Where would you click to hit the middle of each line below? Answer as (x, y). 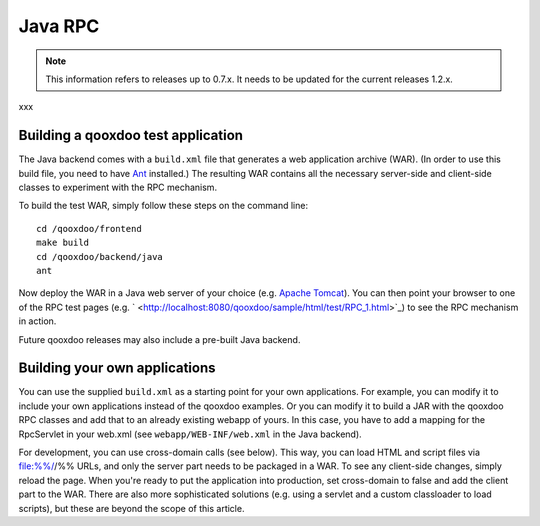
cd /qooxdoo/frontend (89, 228)
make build (63, 243)
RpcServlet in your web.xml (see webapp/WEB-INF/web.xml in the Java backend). (190, 434)
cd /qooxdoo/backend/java (100, 256)
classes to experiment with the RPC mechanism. (118, 187)
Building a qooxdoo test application (131, 135)
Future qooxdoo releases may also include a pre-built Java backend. (159, 339)
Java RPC (59, 26)
